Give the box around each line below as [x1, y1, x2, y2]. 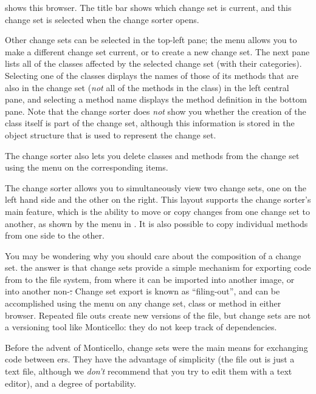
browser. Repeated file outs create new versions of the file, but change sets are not [5, 308, 311, 321]
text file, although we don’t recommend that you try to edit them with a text [5, 365, 292, 378]
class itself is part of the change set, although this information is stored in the [5, 117, 295, 129]
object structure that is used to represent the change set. [5, 128, 216, 141]
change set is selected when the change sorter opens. [5, 13, 199, 25]
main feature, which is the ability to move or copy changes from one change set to [5, 205, 310, 217]
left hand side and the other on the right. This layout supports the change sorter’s [5, 193, 311, 206]
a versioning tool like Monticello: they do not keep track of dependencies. [5, 321, 277, 333]
